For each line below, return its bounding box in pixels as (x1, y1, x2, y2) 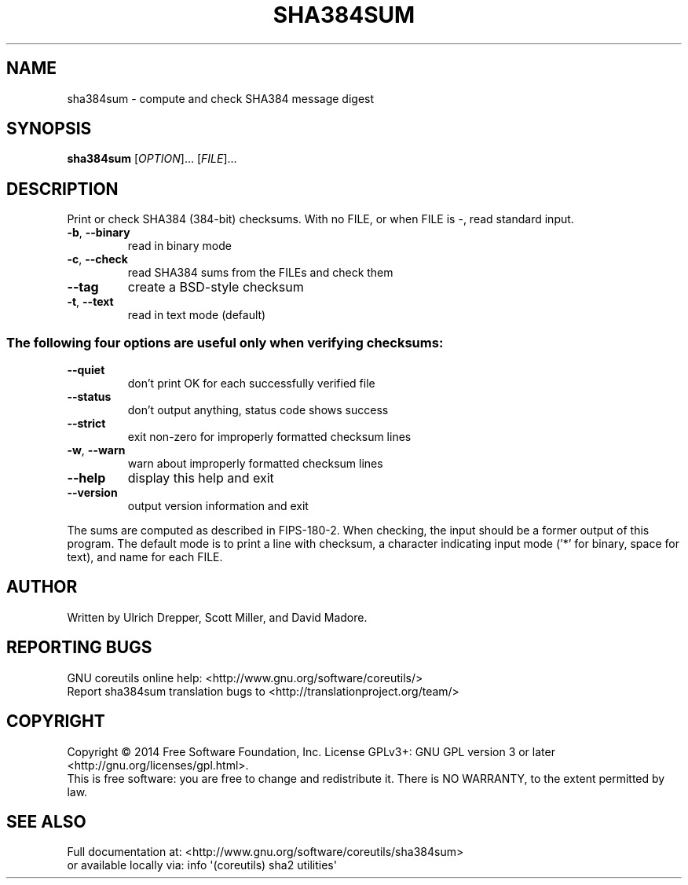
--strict (67, 417, 106, 431)
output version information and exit (127, 499, 309, 513)
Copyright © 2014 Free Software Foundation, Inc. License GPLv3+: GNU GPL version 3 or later (67, 744, 555, 758)
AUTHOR (6, 577, 78, 597)
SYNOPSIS (6, 119, 92, 139)
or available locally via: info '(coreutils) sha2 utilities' (67, 858, 337, 872)
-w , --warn (67, 443, 126, 457)
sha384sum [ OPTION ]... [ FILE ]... (67, 152, 237, 166)
